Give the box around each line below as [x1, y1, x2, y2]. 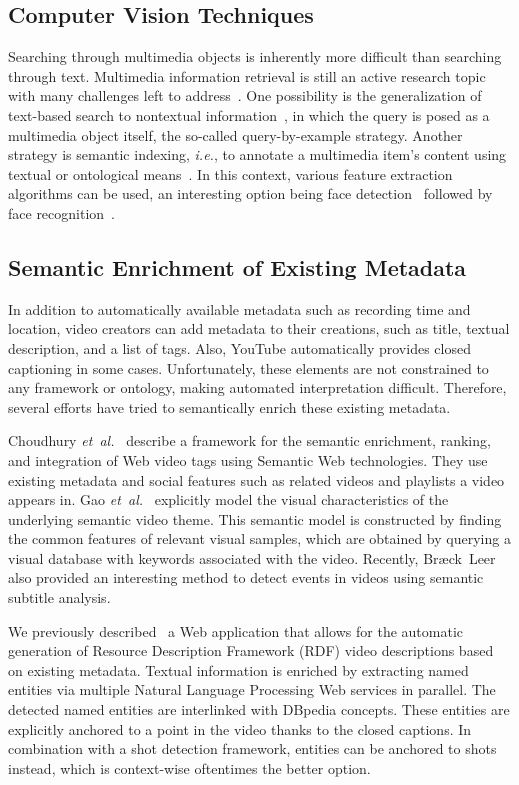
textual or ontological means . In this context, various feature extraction [8, 163, 453, 184]
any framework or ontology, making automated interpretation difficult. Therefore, [8, 377, 507, 398]
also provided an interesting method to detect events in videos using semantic [8, 567, 484, 588]
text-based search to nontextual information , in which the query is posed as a [8, 104, 490, 125]
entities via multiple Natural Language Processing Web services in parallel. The [8, 679, 496, 700]
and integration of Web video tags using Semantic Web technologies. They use [8, 449, 488, 470]
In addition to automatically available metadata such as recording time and [8, 298, 471, 319]
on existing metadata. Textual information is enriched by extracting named [8, 659, 469, 680]
